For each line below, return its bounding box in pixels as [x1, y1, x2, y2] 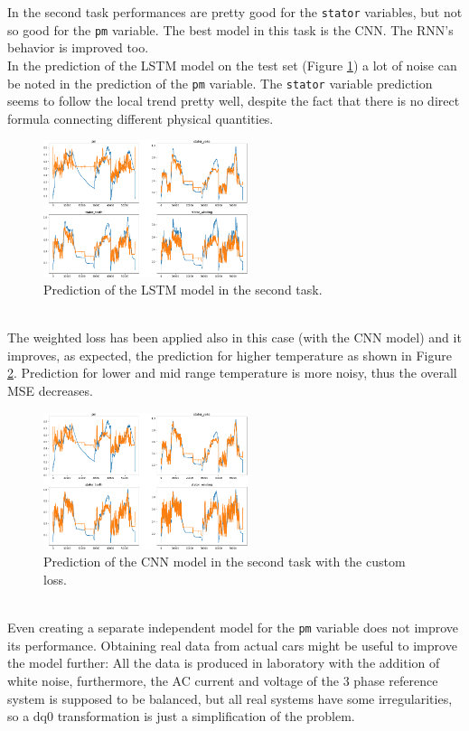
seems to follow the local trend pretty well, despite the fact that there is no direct [7, 91, 460, 110]
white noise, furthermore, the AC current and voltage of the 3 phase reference [7, 671, 438, 690]
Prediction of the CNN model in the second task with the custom [43, 552, 406, 571]
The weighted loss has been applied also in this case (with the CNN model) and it [7, 328, 462, 347]
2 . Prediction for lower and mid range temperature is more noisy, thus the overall [7, 363, 457, 382]
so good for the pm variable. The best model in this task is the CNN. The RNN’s [7, 20, 454, 39]
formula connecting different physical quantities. [7, 108, 274, 127]
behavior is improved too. [7, 38, 149, 57]
